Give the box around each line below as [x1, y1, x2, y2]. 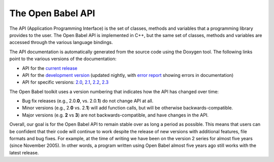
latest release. [9, 149, 39, 155]
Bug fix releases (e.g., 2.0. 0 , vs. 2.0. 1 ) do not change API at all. [22, 98, 154, 104]
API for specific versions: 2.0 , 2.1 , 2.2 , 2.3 [22, 79, 109, 86]
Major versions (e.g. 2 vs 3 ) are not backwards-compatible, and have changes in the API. [22, 112, 209, 118]
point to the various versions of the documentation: [9, 56, 117, 62]
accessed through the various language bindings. [9, 39, 113, 46]
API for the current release [22, 65, 78, 71]
